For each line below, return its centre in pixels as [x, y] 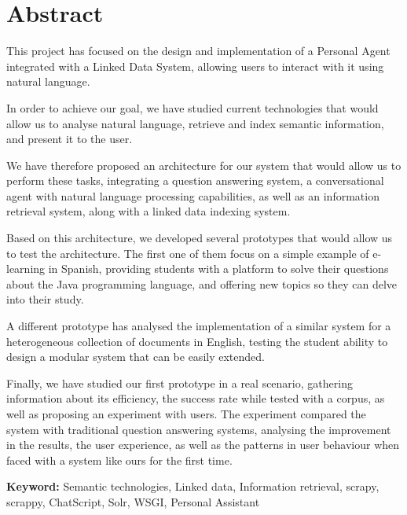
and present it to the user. [70, 139]
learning [26, 269]
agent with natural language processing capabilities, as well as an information [193, 195]
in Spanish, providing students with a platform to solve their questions [218, 269]
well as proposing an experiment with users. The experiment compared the [186, 414]
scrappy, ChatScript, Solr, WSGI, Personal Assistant [133, 501]
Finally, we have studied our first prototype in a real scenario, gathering [180, 383]
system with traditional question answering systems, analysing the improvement [199, 429]
